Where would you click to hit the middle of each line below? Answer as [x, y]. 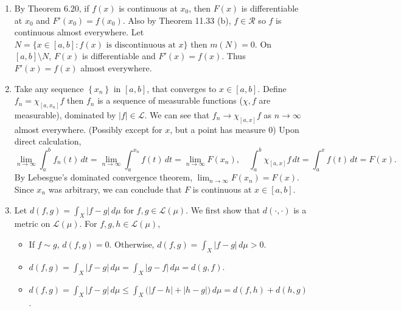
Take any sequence [49, 88]
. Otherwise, [132, 244]
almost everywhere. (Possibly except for [88, 129]
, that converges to [182, 88]
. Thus [234, 56]
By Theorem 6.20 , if [52, 8]
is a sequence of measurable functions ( [170, 100]
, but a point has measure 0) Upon [235, 129]
